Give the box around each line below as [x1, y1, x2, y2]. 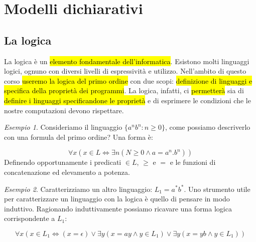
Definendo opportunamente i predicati [4, 157, 121, 167]
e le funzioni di [170, 157, 216, 167]
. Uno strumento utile [184, 183, 250, 194]
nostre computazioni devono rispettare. [4, 105, 124, 115]
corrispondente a [4, 213, 55, 223]
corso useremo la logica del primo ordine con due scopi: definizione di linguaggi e [4, 75, 252, 86]
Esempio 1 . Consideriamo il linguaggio [4, 122, 122, 132]
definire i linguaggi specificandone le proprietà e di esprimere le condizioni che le [4, 95, 251, 105]
